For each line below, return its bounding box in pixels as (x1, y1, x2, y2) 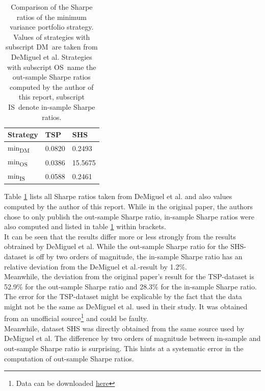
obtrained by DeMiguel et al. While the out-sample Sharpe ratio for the (4, 241, 228, 252)
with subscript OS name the (7, 61, 96, 72)
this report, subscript (18, 91, 85, 102)
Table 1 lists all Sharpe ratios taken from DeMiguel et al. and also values (4, 191, 232, 202)
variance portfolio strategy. (10, 21, 94, 32)
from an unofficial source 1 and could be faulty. (4, 311, 148, 324)
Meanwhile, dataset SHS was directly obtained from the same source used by (4, 323, 245, 333)
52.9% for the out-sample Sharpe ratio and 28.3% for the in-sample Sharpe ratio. (4, 281, 257, 291)
